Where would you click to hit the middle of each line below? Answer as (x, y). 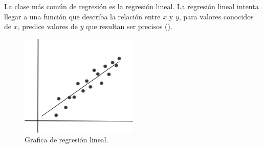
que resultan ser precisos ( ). (129, 26)
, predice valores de (48, 26)
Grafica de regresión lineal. (67, 140)
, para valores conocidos (216, 16)
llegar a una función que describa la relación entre (82, 16)
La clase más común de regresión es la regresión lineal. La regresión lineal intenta (131, 6)
